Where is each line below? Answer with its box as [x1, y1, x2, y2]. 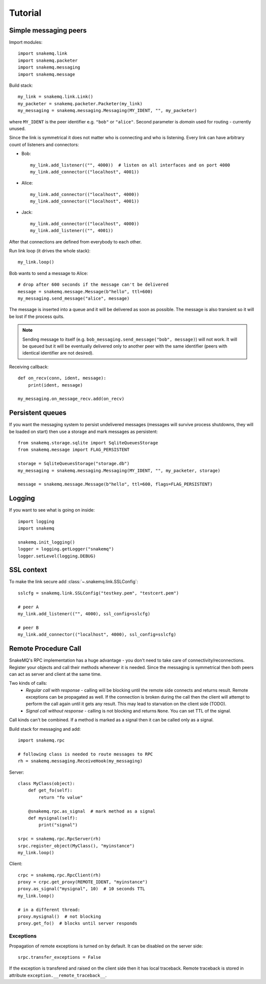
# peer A [18, 604, 39, 610]
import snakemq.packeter [18, 57, 78, 63]
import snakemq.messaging [18, 65, 81, 70]
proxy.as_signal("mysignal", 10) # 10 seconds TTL [18, 886, 145, 892]
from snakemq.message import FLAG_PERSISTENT [18, 447, 130, 453]
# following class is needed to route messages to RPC [18, 751, 153, 757]
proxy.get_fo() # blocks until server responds [18, 921, 137, 926]
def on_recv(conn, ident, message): [18, 375, 106, 381]
